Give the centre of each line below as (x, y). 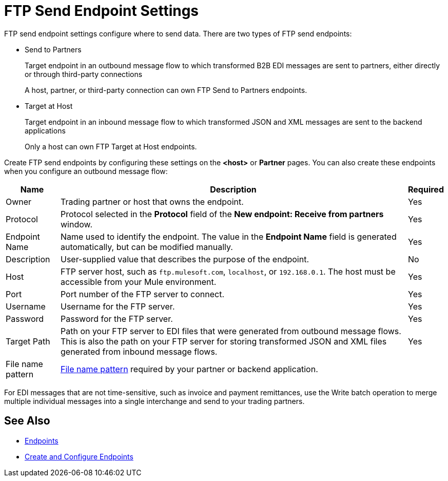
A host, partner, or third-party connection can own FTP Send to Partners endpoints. (166, 90)
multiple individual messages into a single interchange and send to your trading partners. (154, 401)
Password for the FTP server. (116, 319)
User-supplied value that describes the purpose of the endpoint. (184, 259)
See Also (27, 421)
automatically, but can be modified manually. (147, 247)
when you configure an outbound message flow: (86, 171)
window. (76, 224)
